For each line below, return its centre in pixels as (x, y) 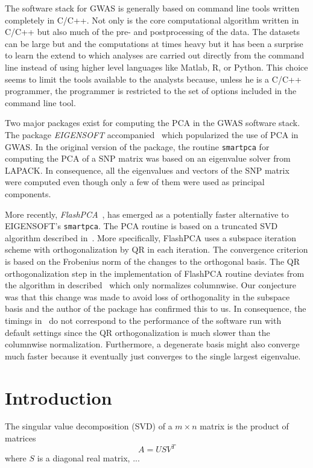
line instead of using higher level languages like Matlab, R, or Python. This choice (156, 67)
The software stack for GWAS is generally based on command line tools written (152, 8)
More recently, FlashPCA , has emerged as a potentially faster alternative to (147, 214)
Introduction (58, 397)
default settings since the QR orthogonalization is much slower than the (138, 332)
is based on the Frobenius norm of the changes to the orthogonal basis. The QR (153, 261)
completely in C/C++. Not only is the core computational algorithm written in (152, 20)
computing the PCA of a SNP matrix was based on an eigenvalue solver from (148, 158)
